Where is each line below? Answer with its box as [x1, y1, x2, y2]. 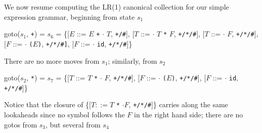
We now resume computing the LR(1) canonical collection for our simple [4, 2, 229, 12]
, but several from [46, 119, 101, 129]
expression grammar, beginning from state [4, 11, 135, 22]
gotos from [4, 119, 37, 129]
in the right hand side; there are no [134, 109, 243, 120]
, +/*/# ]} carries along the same [128, 99, 228, 110]
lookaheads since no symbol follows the [4, 109, 125, 120]
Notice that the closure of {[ [4, 99, 91, 110]
